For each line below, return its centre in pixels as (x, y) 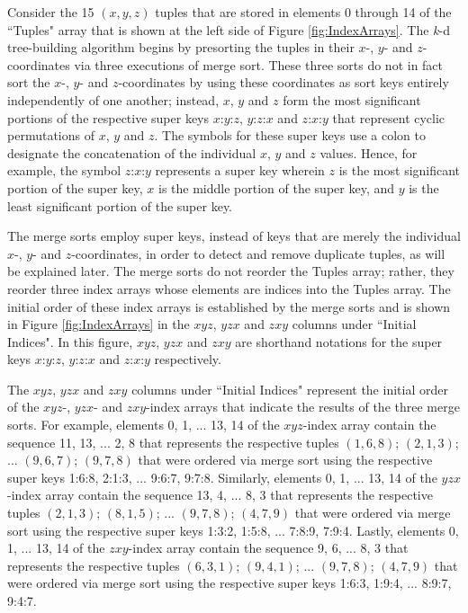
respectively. (188, 359)
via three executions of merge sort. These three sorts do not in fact (259, 64)
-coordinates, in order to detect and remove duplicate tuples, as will (258, 253)
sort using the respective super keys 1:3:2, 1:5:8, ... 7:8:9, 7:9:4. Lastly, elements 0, (233, 530)
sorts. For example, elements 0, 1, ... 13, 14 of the (144, 425)
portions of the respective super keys (108, 117)
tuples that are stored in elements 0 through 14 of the (303, 12)
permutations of (51, 135)
